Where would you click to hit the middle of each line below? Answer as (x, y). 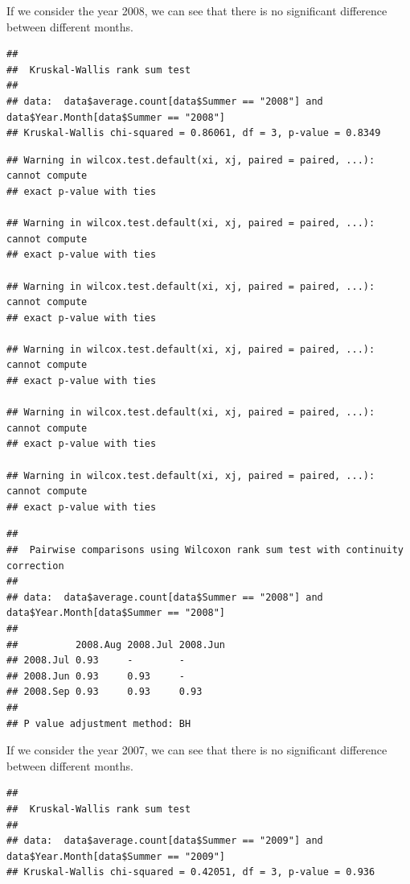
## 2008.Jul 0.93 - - (96, 661)
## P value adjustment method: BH (99, 723)
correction (35, 566)
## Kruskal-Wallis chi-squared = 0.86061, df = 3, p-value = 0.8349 (194, 133)
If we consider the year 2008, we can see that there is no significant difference (197, 10)
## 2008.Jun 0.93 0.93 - (96, 676)
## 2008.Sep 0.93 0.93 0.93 (105, 692)
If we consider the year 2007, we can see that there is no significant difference (197, 750)
